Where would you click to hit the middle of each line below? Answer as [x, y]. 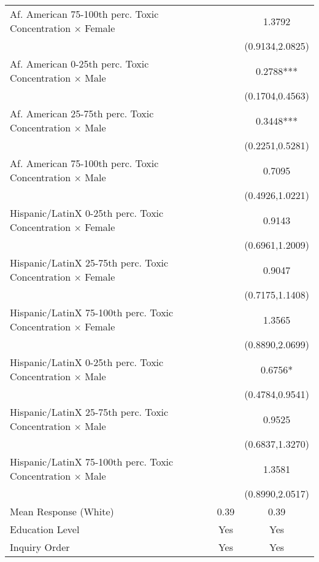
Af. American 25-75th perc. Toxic [82, 113]
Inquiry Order [40, 547]
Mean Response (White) [62, 511]
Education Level [45, 529]
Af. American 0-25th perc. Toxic [79, 64]
